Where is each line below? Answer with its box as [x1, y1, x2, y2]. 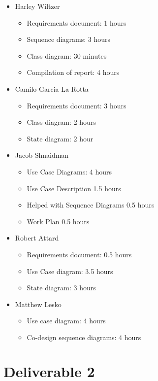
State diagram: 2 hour [27, 133, 94, 143]
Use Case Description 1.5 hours [27, 183, 121, 193]
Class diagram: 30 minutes [27, 50, 107, 61]
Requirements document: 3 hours [27, 100, 126, 110]
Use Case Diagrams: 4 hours [27, 166, 112, 176]
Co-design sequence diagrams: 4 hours [27, 332, 141, 342]
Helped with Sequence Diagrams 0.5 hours [27, 200, 155, 210]
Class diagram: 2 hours [27, 117, 96, 127]
